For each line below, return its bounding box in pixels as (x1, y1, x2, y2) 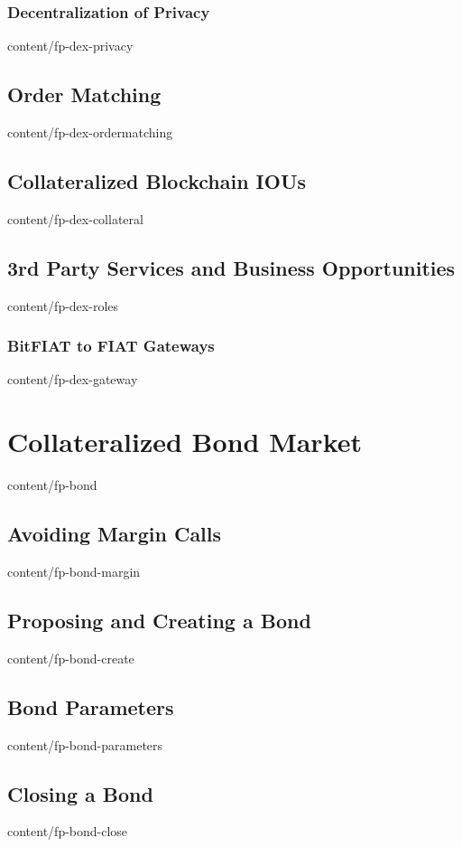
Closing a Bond (7, 779, 153, 807)
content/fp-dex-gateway (7, 370, 138, 389)
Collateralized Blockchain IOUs (7, 167, 307, 194)
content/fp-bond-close (7, 822, 128, 841)
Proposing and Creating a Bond (7, 606, 311, 634)
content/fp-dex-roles (7, 296, 119, 315)
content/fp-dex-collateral (7, 209, 143, 228)
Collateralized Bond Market (7, 423, 363, 460)
